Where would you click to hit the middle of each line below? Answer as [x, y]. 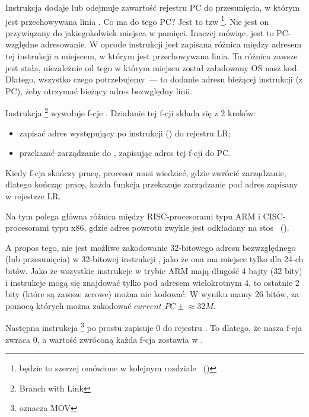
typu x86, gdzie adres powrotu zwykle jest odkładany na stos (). [171, 227]
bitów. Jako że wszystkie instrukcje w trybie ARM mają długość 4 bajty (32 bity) [154, 270]
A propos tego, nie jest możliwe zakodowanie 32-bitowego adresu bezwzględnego [151, 247]
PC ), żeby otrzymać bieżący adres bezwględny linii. [99, 90]
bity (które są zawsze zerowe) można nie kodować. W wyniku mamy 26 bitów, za [152, 294]
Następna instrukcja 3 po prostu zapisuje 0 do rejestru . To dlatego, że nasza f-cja [154, 327]
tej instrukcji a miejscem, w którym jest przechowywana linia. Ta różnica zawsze [152, 56]
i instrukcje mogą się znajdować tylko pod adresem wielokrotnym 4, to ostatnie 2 [152, 282]
